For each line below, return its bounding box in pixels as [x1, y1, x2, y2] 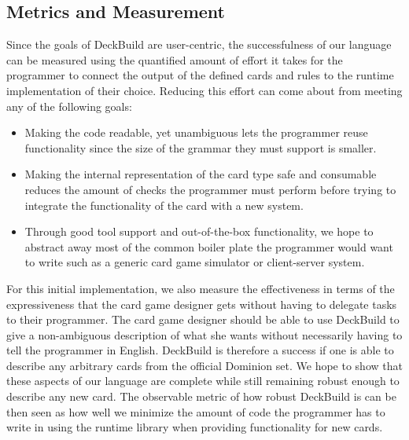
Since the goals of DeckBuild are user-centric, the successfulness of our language [6, 36, 392, 53]
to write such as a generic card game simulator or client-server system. [24, 254, 365, 270]
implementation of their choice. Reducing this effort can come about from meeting [6, 82, 403, 98]
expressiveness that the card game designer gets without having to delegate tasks [6, 295, 397, 312]
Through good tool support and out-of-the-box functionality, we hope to [24, 223, 374, 240]
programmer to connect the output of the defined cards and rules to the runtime [6, 67, 394, 83]
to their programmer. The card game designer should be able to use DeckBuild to [6, 311, 400, 328]
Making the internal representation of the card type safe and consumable [24, 166, 377, 182]
